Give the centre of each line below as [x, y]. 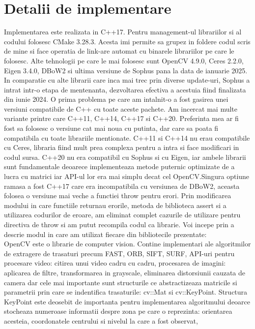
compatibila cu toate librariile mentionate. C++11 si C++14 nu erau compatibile [127, 137]
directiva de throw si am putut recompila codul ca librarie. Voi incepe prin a [119, 224]
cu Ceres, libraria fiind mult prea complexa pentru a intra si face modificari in [122, 147]
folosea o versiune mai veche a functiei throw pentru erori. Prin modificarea [118, 195]
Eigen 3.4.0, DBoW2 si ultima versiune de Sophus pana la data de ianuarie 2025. [126, 70]
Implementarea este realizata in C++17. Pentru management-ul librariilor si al [123, 32]
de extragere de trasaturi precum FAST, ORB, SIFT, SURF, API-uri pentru [119, 253]
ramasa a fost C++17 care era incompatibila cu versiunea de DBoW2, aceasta [122, 186]
